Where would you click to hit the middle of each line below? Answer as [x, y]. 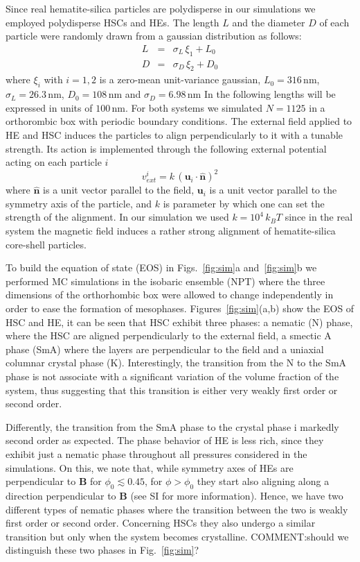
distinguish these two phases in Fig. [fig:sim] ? [102, 550]
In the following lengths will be [270, 94]
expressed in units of [49, 107]
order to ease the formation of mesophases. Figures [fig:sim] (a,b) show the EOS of [180, 308]
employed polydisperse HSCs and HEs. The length [112, 22]
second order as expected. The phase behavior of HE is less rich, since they [165, 440]
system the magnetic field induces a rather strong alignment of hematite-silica [171, 231]
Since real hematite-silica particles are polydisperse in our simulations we [161, 8]
